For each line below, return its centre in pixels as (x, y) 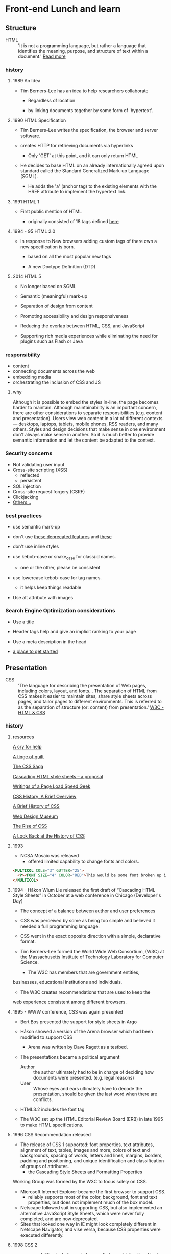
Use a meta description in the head (50, 642)
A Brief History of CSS (36, 806)
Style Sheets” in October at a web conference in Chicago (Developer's (87, 895)
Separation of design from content (56, 306)
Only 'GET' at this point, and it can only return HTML (83, 156)
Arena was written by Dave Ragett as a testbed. (78, 1047)
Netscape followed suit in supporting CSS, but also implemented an (91, 1208)
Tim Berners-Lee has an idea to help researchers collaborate (84, 91)
